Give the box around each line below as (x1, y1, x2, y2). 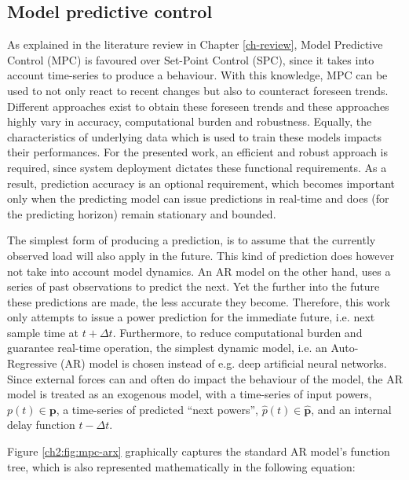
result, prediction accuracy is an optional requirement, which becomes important (7, 174, 395, 191)
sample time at (7, 324, 79, 340)
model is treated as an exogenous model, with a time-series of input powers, (7, 386, 372, 402)
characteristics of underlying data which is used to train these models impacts (7, 128, 382, 145)
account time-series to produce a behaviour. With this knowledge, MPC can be (7, 67, 388, 83)
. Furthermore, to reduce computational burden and (112, 324, 363, 340)
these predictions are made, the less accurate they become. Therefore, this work (7, 293, 390, 310)
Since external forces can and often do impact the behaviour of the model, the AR (7, 370, 403, 387)
